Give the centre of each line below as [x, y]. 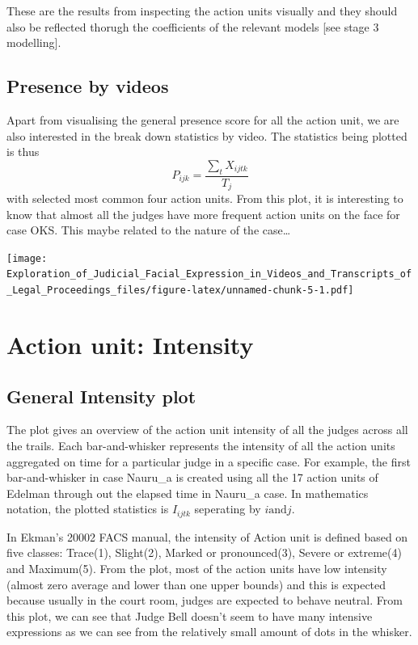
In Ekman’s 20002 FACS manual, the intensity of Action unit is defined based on [207, 536]
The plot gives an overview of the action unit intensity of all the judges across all [207, 430]
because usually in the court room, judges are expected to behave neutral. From [205, 600]
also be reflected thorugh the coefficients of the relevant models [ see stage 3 [193, 26]
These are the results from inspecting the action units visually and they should [202, 11]
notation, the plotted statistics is [88, 509]
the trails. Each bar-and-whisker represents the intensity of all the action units [201, 445]
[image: [27, 258]
